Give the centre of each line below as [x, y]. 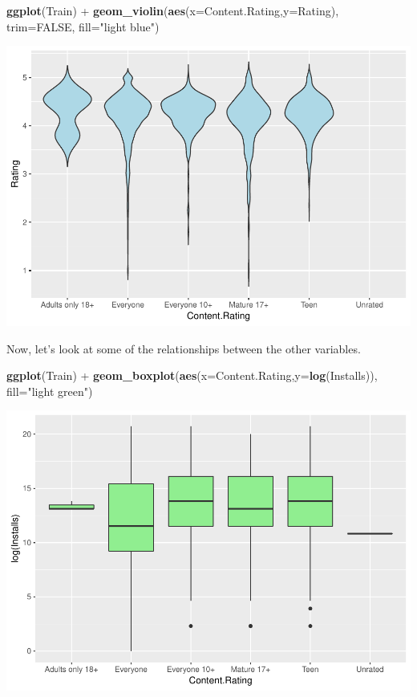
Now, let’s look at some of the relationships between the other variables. [184, 348]
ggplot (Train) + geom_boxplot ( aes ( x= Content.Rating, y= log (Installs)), [192, 375]
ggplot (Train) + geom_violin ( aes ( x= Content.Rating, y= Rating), [173, 10]
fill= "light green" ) [50, 391]
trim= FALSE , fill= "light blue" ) [83, 26]
